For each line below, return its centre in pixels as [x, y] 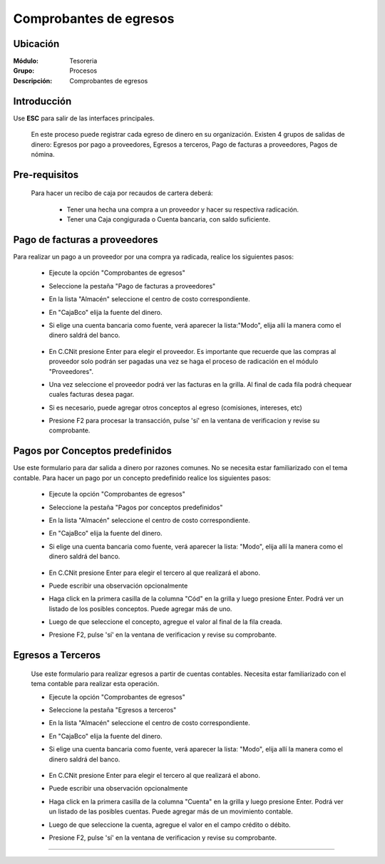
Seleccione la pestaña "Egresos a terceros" [113, 710]
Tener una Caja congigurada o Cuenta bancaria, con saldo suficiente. [169, 219]
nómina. [43, 154]
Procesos [83, 71]
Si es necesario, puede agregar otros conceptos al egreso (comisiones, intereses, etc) [175, 407]
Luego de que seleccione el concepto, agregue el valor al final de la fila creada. [166, 622]
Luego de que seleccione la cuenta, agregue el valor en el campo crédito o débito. [170, 824]
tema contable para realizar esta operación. [95, 684]
